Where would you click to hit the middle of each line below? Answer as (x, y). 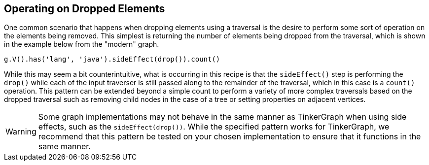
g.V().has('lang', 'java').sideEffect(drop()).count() (112, 59)
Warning (21, 132)
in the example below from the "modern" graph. (82, 44)
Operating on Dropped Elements (85, 9)
